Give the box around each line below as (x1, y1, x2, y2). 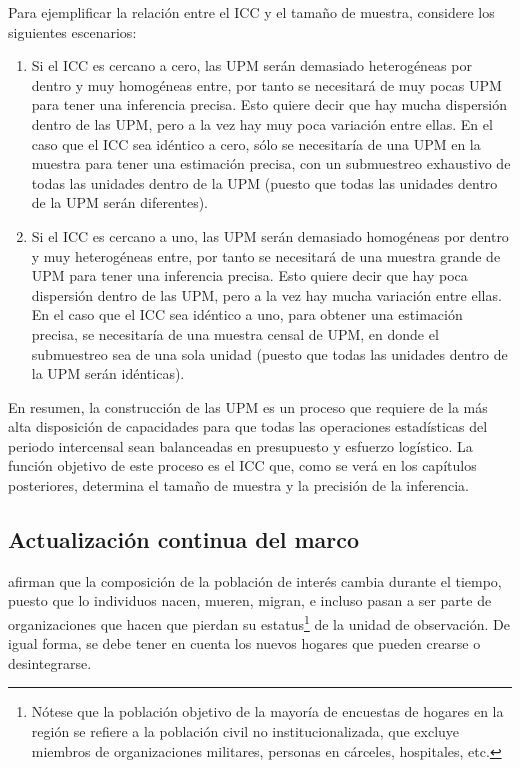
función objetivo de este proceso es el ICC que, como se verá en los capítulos (8, 455, 477, 476)
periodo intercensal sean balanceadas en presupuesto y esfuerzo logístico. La (8, 435, 473, 456)
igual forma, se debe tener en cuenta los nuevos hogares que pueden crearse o (8, 633, 481, 654)
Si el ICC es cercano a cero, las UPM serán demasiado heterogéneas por (31, 55, 472, 76)
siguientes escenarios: (8, 21, 137, 42)
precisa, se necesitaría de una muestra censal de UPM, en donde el (31, 323, 439, 344)
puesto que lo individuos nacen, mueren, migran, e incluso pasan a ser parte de (8, 590, 492, 611)
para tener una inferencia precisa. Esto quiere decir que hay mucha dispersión (31, 94, 508, 115)
